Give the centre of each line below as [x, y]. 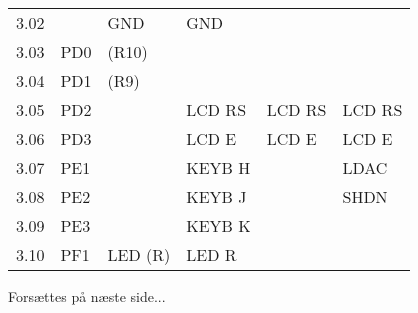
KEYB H [218, 167]
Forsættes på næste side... [87, 296]
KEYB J [216, 196]
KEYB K [218, 225]
